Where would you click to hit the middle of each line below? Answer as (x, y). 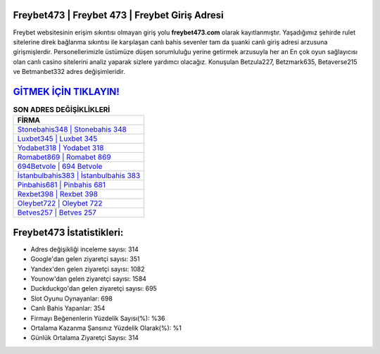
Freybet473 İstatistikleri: (68, 232)
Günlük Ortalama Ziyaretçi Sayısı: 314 (85, 338)
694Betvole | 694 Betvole (60, 167)
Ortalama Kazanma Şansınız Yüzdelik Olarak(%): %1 (106, 328)
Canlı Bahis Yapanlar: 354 (68, 308)
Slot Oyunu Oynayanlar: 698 (71, 298)
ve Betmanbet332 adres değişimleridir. (69, 72)
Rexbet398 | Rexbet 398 (58, 194)
